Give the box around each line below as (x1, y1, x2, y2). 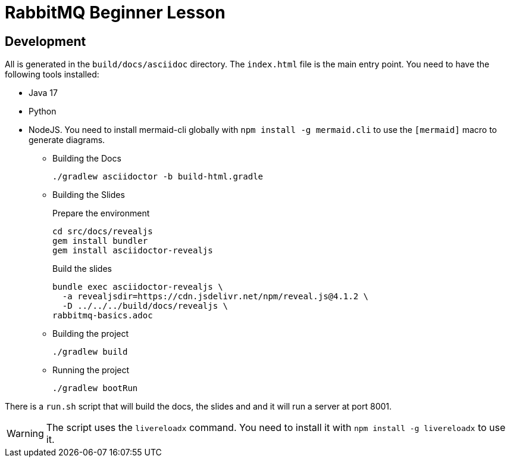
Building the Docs (52, 153, 121, 164)
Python (29, 106, 57, 117)
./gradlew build (52, 347, 128, 357)
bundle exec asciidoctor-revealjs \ (52, 282, 223, 292)
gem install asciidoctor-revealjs (52, 246, 213, 256)
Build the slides (52, 263, 112, 274)
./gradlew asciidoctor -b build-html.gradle (52, 172, 264, 182)
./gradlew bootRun (52, 383, 138, 393)
